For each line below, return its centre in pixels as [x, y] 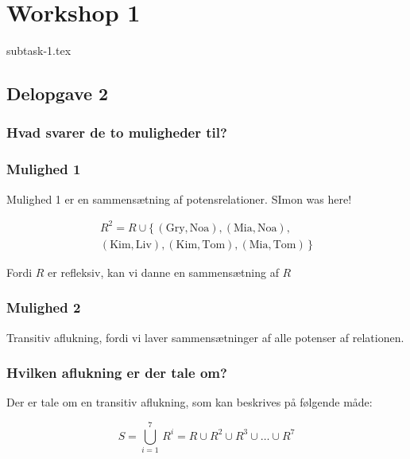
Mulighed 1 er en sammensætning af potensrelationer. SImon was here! [179, 198]
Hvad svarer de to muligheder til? [117, 132]
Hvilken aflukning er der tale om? [117, 373]
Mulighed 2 [44, 307]
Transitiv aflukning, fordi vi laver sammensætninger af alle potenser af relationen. [205, 337]
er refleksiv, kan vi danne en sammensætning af [163, 272]
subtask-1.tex [39, 51]
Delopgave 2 [58, 93]
